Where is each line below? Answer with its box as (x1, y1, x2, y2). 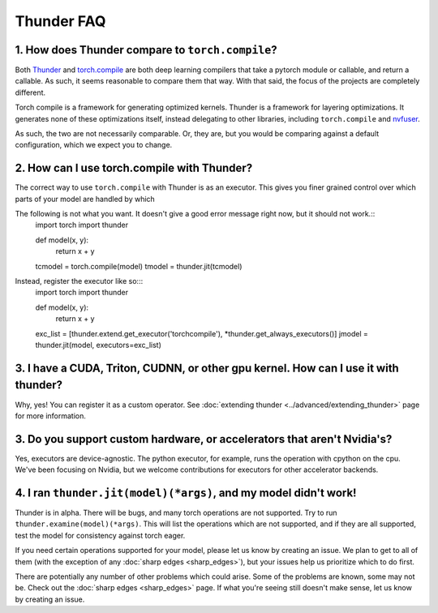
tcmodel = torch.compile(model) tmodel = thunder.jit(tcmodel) (35, 261, 243, 271)
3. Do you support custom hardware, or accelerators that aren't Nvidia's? (15, 432, 393, 446)
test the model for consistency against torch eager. (15, 530, 186, 540)
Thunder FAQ (15, 12, 106, 30)
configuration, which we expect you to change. (15, 140, 173, 150)
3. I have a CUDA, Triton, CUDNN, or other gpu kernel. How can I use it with (15, 361, 399, 375)
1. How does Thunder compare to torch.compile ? (15, 43, 277, 57)
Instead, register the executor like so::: (15, 276, 144, 286)
